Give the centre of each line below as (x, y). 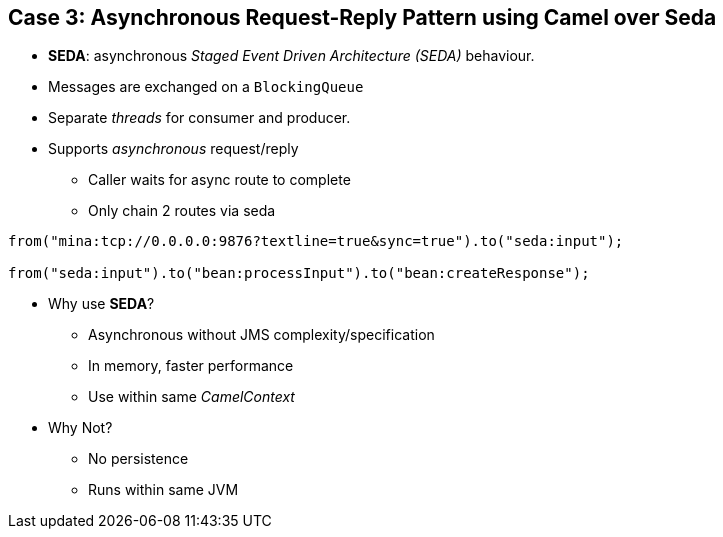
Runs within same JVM (163, 490)
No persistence (138, 459)
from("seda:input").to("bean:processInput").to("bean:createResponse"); (299, 273)
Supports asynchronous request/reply (173, 149)
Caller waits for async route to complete (219, 180)
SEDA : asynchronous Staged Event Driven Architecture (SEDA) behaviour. (291, 56)
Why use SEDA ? (101, 304)
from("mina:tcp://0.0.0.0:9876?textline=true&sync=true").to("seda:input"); (316, 241)
